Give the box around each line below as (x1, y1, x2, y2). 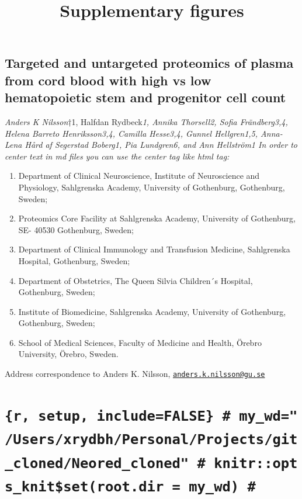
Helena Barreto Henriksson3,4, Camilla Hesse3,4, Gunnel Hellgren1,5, (5, 127, 258, 139)
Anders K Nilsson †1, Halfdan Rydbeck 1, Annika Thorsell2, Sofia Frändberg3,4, (5, 115, 288, 127)
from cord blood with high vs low (5, 71, 211, 89)
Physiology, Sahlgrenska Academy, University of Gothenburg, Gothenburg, (18, 181, 285, 193)
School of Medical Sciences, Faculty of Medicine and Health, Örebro (18, 336, 262, 348)
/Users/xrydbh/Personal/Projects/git (5, 431, 298, 448)
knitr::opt (214, 455, 298, 472)
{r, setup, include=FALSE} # (5, 407, 231, 424)
